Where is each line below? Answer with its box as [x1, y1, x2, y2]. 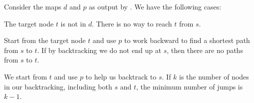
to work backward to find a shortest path [124, 35, 250, 45]
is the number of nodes [179, 71, 249, 81]
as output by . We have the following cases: [89, 1, 222, 11]
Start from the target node [4, 35, 86, 45]
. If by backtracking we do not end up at [37, 44, 162, 55]
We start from [4, 71, 47, 81]
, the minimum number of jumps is [136, 81, 243, 91]
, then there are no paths [167, 44, 243, 55]
